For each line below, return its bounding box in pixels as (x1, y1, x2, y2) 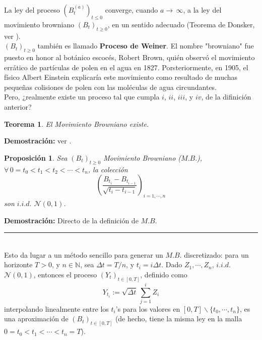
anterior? (4, 101, 32, 112)
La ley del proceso (4, 5, 60, 15)
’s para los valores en (115, 303, 180, 314)
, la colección (88, 164, 128, 174)
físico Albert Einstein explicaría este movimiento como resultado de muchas (4, 72, 238, 82)
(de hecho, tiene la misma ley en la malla (115, 313, 242, 324)
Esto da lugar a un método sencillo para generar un (4, 249, 163, 260)
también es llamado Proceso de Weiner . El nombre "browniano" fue (37, 40, 254, 51)
